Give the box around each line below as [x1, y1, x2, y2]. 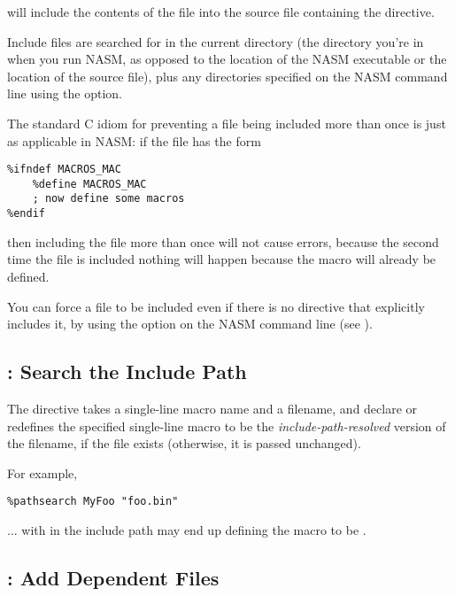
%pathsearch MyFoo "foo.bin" [7, 495, 179, 508]
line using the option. [7, 84, 122, 103]
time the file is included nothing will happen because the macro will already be [7, 250, 436, 268]
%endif [7, 207, 45, 221]
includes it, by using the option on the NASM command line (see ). [7, 314, 373, 333]
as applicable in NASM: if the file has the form [7, 131, 261, 150]
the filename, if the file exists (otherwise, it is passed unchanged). [7, 434, 361, 453]
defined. [7, 267, 50, 285]
